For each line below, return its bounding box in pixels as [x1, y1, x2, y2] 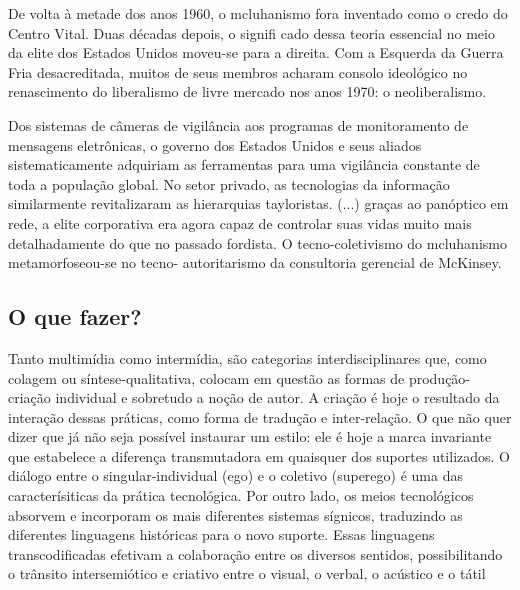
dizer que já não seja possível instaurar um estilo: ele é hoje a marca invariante [8, 426, 492, 447]
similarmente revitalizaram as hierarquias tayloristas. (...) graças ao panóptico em [8, 193, 509, 214]
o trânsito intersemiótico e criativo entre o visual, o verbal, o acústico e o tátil [8, 563, 486, 584]
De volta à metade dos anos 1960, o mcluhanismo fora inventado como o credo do [8, 3, 508, 23]
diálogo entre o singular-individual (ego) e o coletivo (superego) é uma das [8, 465, 463, 486]
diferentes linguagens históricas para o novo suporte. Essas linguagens [8, 524, 435, 545]
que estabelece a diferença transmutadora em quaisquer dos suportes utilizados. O [8, 445, 510, 466]
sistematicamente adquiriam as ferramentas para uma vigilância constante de [8, 154, 480, 175]
